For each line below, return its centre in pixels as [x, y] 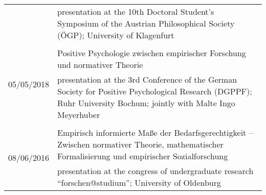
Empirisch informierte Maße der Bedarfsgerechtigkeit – [155, 132]
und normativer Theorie [100, 65]
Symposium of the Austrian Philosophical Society [146, 23]
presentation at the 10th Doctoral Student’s [136, 11]
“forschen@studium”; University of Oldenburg [139, 182]
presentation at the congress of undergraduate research [156, 171]
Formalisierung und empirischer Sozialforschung [143, 156]
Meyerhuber [79, 115]
